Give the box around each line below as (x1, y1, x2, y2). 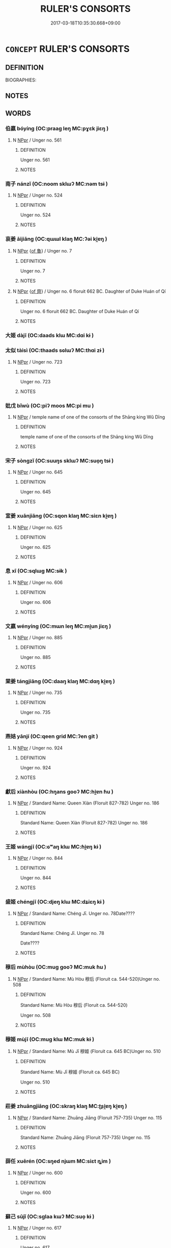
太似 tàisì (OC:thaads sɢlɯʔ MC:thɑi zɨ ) (5, 347, 105, 354)
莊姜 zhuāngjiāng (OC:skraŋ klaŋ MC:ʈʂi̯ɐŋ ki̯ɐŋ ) (5, 1103, 127, 1110)
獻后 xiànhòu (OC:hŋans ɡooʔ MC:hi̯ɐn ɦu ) (5, 788, 113, 795)
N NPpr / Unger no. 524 (12, 192, 63, 199)
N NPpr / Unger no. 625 (12, 524, 63, 530)
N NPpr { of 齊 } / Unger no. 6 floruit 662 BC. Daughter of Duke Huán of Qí (12, 288, 166, 294)
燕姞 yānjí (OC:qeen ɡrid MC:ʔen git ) (5, 733, 98, 740)
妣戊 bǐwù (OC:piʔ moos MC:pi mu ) (5, 402, 94, 409)
